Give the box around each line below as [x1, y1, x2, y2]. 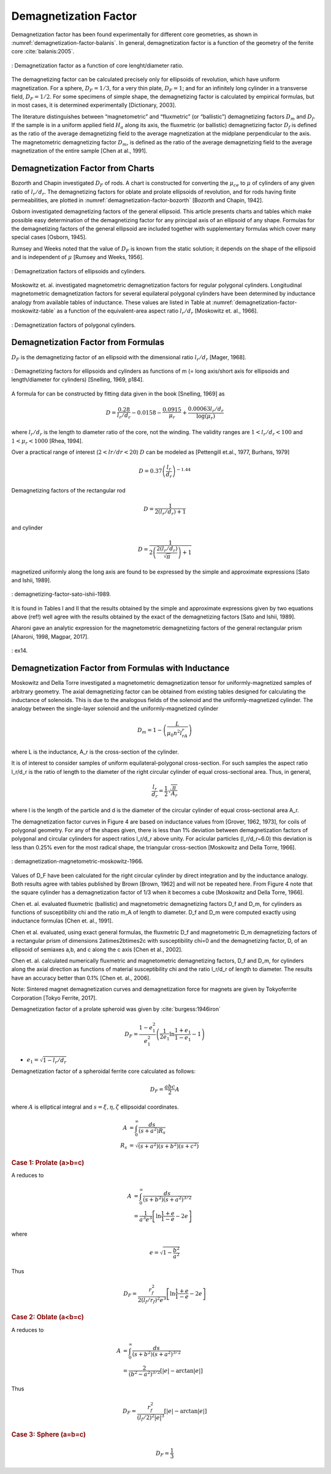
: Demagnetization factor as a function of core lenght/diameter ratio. [11, 61, 184, 69]
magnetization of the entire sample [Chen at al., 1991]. [11, 147, 148, 155]
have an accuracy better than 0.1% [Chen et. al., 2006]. [11, 974, 151, 981]
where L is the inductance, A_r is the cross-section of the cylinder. [11, 748, 179, 755]
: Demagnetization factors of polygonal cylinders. [11, 321, 136, 329]
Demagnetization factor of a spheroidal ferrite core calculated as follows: [11, 1067, 196, 1075]
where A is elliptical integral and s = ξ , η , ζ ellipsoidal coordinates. [11, 1103, 179, 1111]
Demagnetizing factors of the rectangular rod [11, 487, 126, 494]
